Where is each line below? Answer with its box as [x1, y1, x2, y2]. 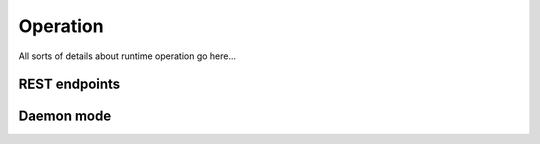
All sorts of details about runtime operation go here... [18, 50, 237, 62]
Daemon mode [18, 108, 112, 125]
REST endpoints [18, 76, 121, 93]
